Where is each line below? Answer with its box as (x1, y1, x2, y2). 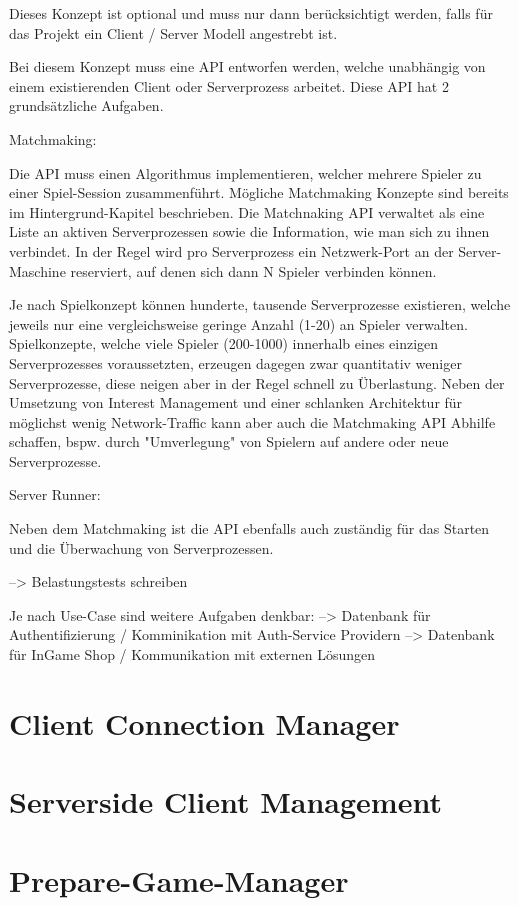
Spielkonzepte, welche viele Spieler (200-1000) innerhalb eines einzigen (9, 333, 439, 354)
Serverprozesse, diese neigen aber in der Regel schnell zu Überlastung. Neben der (9, 372, 505, 393)
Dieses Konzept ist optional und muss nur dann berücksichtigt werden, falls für (9, 3, 493, 23)
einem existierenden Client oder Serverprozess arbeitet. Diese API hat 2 (9, 75, 449, 96)
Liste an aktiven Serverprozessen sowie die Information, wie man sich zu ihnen (9, 221, 490, 242)
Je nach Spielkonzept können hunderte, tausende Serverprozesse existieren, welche (9, 294, 511, 315)
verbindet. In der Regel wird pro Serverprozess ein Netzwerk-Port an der (9, 240, 454, 261)
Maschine (9, 260, 66, 281)
